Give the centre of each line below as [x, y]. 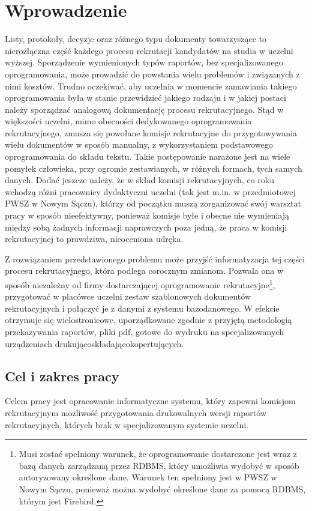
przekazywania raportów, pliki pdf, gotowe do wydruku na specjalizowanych [144, 332]
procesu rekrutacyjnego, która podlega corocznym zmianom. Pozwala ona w [144, 271]
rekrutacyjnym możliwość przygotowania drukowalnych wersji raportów [136, 413]
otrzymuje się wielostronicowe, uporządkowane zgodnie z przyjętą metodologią [148, 320]
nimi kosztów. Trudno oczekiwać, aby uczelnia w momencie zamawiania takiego [151, 86]
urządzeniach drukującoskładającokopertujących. [94, 343]
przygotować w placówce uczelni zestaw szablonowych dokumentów [128, 296]
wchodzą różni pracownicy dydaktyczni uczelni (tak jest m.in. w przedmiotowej [150, 191]
